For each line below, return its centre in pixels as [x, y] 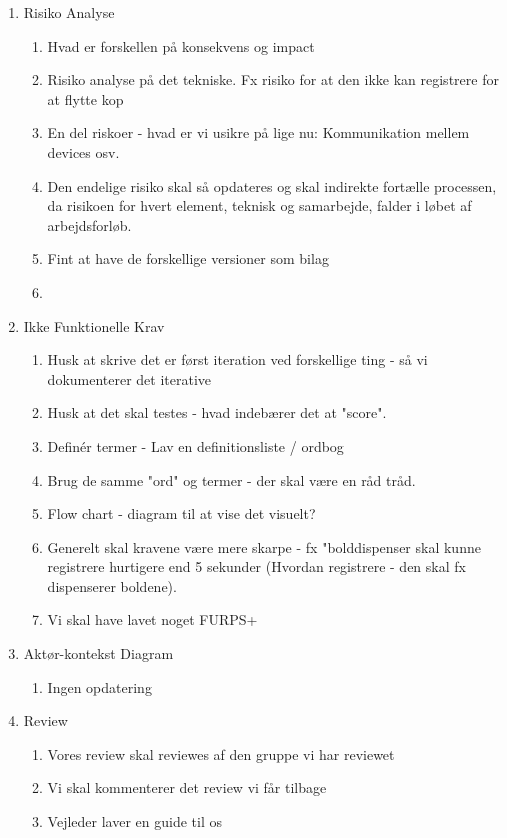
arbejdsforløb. [89, 224]
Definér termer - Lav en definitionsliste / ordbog [195, 445]
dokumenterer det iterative [129, 378]
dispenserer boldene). [112, 585]
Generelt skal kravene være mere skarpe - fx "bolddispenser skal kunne [264, 546]
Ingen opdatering [99, 686]
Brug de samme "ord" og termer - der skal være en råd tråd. [231, 479]
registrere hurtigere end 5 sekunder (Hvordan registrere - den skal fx [256, 566]
